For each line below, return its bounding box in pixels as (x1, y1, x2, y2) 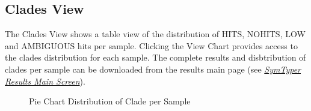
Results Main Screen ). (5, 74, 85, 87)
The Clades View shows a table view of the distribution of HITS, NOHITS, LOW (5, 28, 306, 40)
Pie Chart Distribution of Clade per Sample (29, 95, 191, 107)
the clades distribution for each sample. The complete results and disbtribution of (5, 51, 306, 64)
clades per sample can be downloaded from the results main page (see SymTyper (5, 62, 301, 75)
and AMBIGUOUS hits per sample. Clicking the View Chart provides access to (5, 39, 298, 52)
